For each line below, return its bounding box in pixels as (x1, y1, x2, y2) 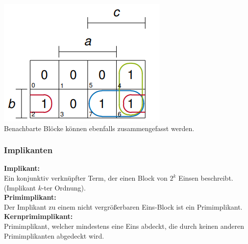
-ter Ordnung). (41, 182, 86, 192)
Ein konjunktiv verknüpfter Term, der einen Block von (4, 173, 168, 183)
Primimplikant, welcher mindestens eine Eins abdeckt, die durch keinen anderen (4, 220, 245, 231)
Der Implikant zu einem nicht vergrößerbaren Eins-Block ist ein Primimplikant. (4, 201, 243, 212)
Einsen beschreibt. (178, 173, 233, 183)
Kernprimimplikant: (4, 211, 73, 221)
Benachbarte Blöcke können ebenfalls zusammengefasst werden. (4, 123, 195, 133)
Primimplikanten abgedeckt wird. (4, 230, 104, 241)
